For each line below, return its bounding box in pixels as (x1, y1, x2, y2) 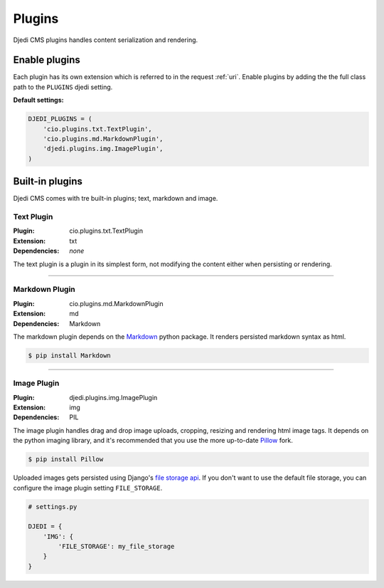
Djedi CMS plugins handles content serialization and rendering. (13, 36, 198, 44)
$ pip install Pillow (28, 456, 104, 463)
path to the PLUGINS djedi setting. (13, 83, 113, 91)
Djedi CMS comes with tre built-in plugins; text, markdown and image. (13, 194, 218, 203)
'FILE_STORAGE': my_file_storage (58, 542, 175, 551)
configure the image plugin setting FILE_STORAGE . (13, 483, 163, 492)
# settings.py (28, 503, 78, 510)
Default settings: (13, 96, 64, 105)
